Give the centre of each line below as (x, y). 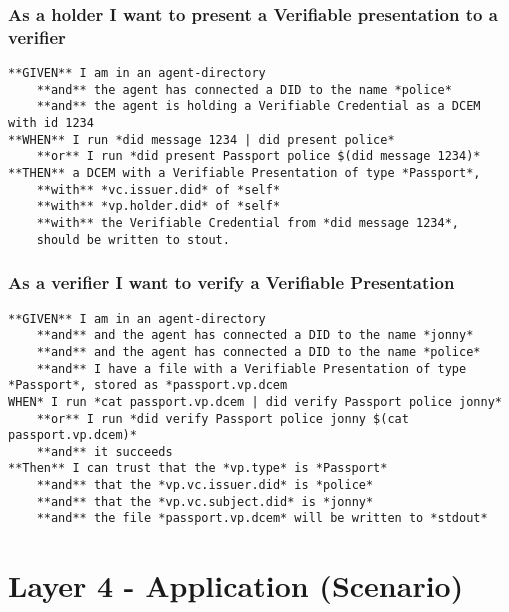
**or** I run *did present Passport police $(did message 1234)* (258, 156)
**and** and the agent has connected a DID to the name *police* (258, 351)
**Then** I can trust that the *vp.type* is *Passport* (198, 468)
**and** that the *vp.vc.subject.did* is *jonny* (205, 501)
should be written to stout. (133, 239)
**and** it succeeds (104, 451)
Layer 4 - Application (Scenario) (236, 585)
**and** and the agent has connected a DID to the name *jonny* (255, 335)
